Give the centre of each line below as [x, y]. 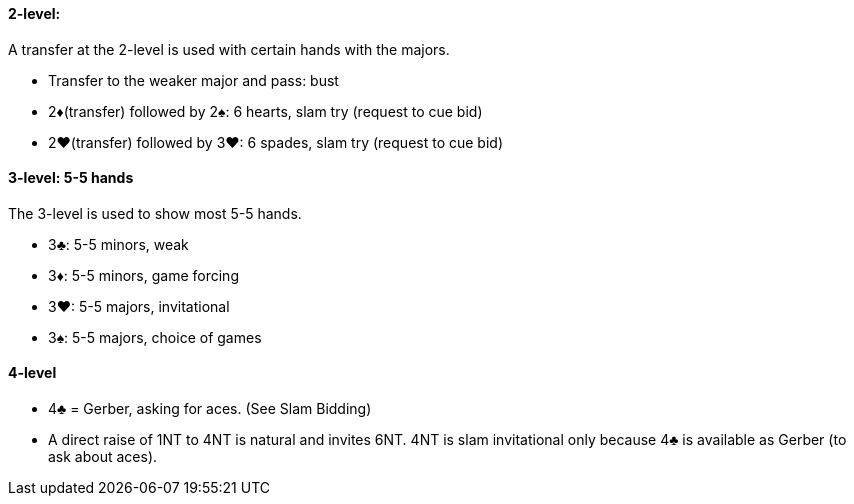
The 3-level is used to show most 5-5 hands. [155, 213]
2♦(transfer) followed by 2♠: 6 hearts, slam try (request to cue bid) [265, 111]
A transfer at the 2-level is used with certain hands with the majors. [229, 49]
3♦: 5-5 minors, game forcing [143, 275]
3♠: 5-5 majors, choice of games [155, 337]
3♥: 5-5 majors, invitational [139, 306]
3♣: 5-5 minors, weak [118, 244]
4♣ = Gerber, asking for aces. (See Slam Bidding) [210, 409]
